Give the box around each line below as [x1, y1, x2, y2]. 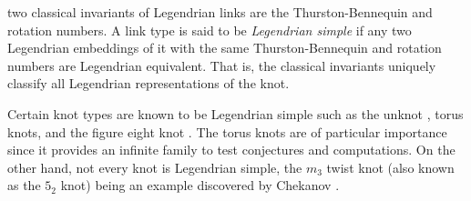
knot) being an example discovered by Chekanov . [60, 176, 340, 195]
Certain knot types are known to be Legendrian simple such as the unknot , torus [7, 104, 464, 123]
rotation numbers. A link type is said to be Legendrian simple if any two [7, 20, 412, 39]
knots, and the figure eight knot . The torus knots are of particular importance [7, 122, 447, 141]
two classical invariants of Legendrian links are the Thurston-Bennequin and [7, 3, 433, 21]
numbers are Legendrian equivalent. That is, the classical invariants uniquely [7, 55, 436, 75]
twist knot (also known [326, 157, 455, 176]
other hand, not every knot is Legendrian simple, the [7, 157, 302, 176]
